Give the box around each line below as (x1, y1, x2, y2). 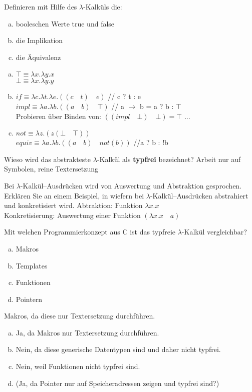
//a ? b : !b (133, 137, 168, 147)
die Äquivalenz (16, 51, 61, 62)
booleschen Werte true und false (16, 18, 115, 28)
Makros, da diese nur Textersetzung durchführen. (4, 310, 155, 321)
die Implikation (16, 35, 63, 45)
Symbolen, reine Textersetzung (4, 163, 98, 174)
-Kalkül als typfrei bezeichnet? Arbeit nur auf (97, 153, 241, 164)
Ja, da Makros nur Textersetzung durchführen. (16, 327, 159, 337)
